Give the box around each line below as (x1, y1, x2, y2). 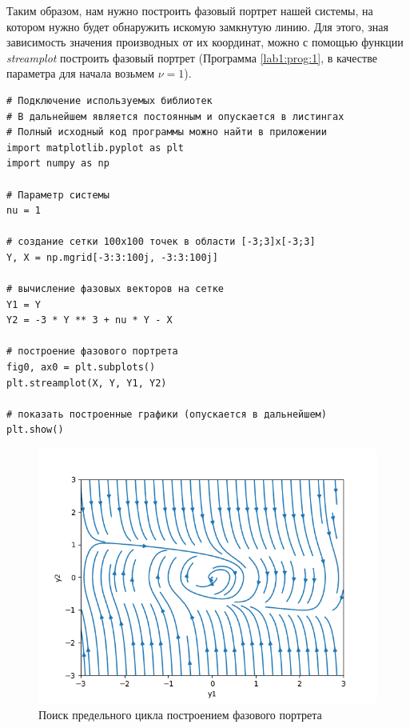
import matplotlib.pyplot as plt (6, 142, 184, 154)
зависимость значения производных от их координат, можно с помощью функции (6, 34, 404, 50)
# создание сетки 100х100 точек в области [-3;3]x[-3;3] (6, 236, 316, 248)
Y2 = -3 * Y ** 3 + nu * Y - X (6, 314, 173, 326)
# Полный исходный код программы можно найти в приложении (6, 126, 327, 138)
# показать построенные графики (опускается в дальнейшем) (6, 408, 327, 420)
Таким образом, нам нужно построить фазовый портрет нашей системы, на (6, 2, 373, 18)
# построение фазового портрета (6, 346, 178, 358)
